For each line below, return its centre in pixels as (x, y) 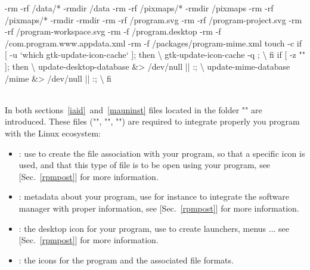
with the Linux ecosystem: (53, 133)
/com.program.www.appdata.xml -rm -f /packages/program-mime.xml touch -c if (154, 43)
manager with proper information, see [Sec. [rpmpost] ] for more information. (159, 208)
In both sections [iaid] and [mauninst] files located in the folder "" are (134, 109)
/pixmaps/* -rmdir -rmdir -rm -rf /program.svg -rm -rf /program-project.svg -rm (154, 19)
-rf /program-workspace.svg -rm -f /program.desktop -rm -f (113, 31)
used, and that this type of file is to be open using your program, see (145, 165)
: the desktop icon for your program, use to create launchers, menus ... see (154, 228)
